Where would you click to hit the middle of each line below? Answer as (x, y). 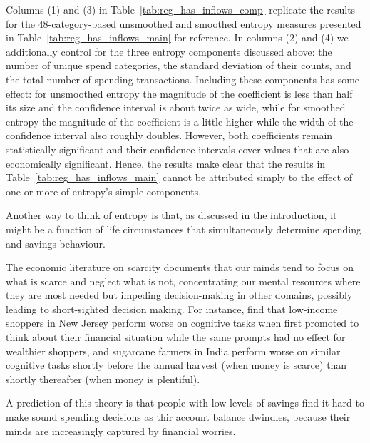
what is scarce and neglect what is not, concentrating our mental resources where (183, 281)
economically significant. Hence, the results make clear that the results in (166, 163)
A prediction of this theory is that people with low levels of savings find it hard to (185, 403)
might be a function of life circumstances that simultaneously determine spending (184, 229)
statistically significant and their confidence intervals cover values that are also (178, 149)
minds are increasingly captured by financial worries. (121, 431)
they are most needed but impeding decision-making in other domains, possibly (179, 295)
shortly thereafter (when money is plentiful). (103, 378)
